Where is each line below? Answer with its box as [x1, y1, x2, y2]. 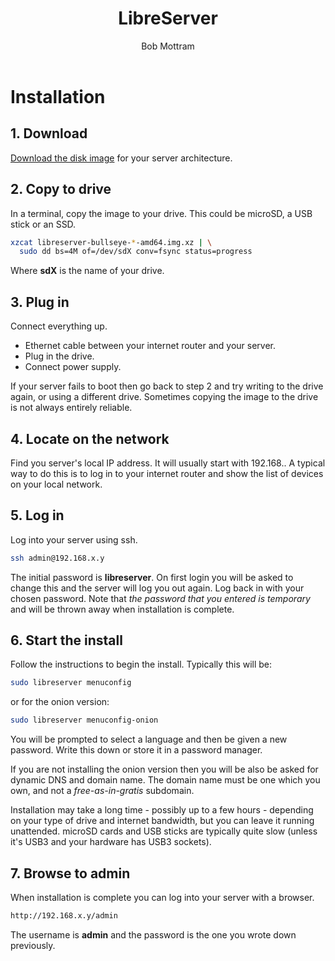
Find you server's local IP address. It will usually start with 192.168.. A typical [10, 457, 326, 469]
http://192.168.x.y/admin [10, 911, 118, 921]
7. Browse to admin [10, 865, 131, 882]
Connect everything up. [10, 320, 108, 332]
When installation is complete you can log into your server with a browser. [10, 892, 315, 903]
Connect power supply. [24, 361, 122, 373]
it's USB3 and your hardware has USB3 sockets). [10, 836, 212, 848]
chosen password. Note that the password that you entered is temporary [10, 592, 311, 604]
